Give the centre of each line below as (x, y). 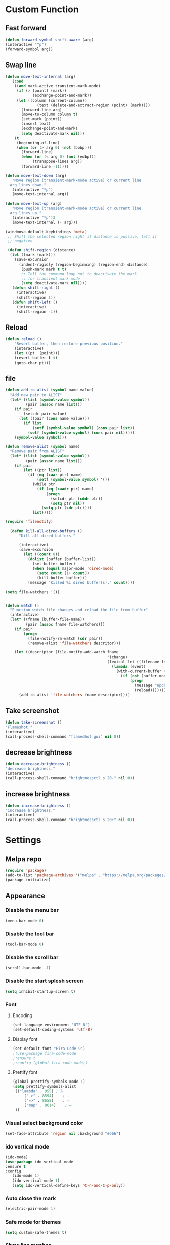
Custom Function (42, 9)
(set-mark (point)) (41, 119)
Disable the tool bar (30, 934)
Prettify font (25, 1072)
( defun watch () (22, 605)
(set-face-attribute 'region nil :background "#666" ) (63, 1133)
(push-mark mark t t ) (44, 269)
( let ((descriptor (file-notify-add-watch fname (67, 652)
